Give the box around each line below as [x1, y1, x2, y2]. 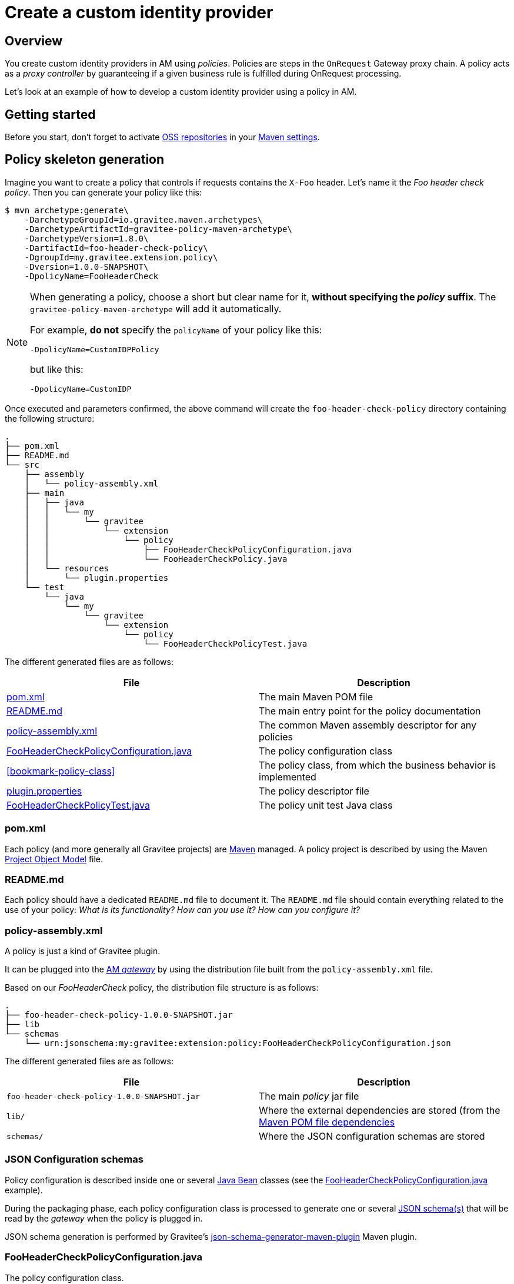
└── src [5, 459, 40, 469]
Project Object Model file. [5, 853, 104, 864]
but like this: [30, 363, 84, 375]
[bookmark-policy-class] [6, 765, 115, 777]
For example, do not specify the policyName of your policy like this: [30, 323, 322, 336]
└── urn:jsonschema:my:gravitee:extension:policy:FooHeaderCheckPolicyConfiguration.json [24, 1038, 451, 1048]
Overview [5, 33, 63, 48]
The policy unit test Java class [259, 799, 393, 811]
